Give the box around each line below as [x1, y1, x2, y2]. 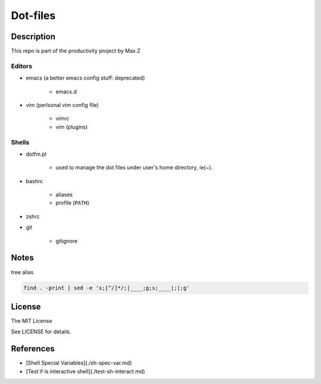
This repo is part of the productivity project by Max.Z [11, 48, 141, 55]
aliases [55, 191, 73, 199]
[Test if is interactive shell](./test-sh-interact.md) [26, 367, 146, 374]
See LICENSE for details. [11, 328, 71, 335]
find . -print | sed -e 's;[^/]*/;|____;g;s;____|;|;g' [23, 284, 190, 291]
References [11, 344, 55, 354]
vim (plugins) [55, 123, 88, 130]
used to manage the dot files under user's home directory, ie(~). [55, 164, 213, 171]
